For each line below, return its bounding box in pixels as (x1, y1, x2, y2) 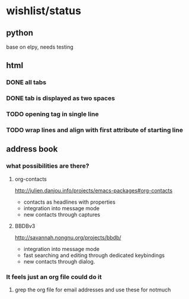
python (6, 28, 34, 38)
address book (6, 144, 58, 155)
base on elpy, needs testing (6, 43, 74, 50)
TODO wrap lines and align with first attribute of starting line (6, 126, 184, 134)
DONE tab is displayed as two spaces (6, 94, 116, 102)
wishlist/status (6, 4, 82, 18)
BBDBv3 (14, 222, 36, 229)
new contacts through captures (23, 211, 101, 218)
